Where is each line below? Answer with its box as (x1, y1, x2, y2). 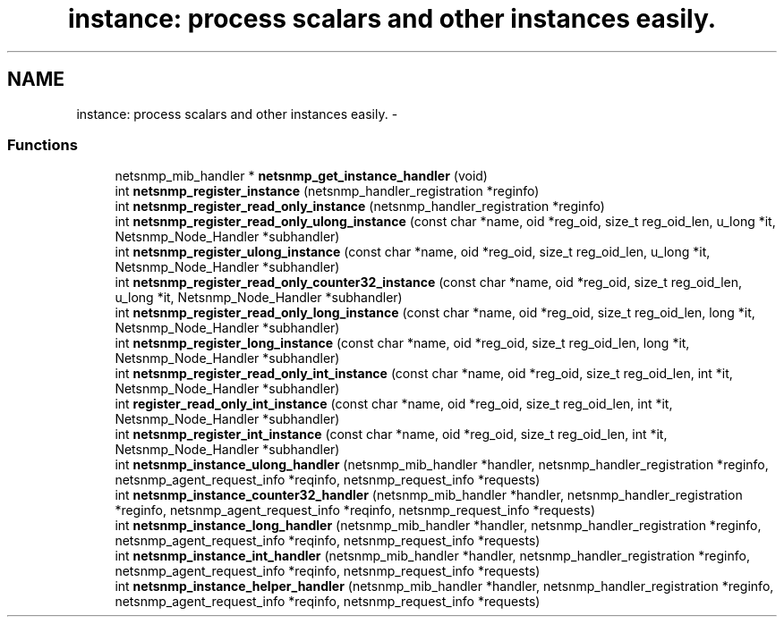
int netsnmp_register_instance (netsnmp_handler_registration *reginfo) (115, 183, 540, 199)
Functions (7, 135, 78, 154)
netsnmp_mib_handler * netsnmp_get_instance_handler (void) (115, 168, 488, 184)
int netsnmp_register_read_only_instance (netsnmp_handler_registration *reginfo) (115, 198, 605, 215)
